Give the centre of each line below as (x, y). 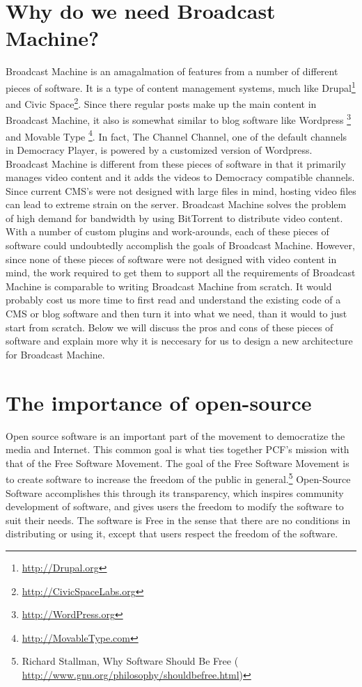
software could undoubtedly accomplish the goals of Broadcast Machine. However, (180, 245)
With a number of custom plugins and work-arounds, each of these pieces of (167, 231)
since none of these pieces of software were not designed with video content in (171, 259)
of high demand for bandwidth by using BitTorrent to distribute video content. (174, 218)
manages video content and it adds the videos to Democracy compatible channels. (180, 177)
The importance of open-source (159, 402)
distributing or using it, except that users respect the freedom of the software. (172, 534)
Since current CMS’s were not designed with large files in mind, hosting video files (181, 190)
